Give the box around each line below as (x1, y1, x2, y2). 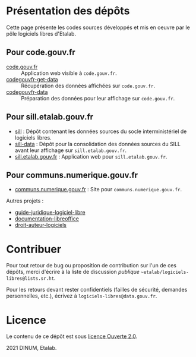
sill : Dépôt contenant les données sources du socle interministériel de (14, 128, 187, 135)
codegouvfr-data (6, 88, 48, 96)
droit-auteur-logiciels (14, 222, 67, 229)
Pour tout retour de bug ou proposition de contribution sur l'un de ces (6, 262, 177, 269)
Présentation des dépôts (6, 4, 130, 18)
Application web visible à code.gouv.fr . (21, 69, 117, 77)
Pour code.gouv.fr (6, 48, 75, 58)
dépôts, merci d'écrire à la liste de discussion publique (6, 268, 140, 276)
